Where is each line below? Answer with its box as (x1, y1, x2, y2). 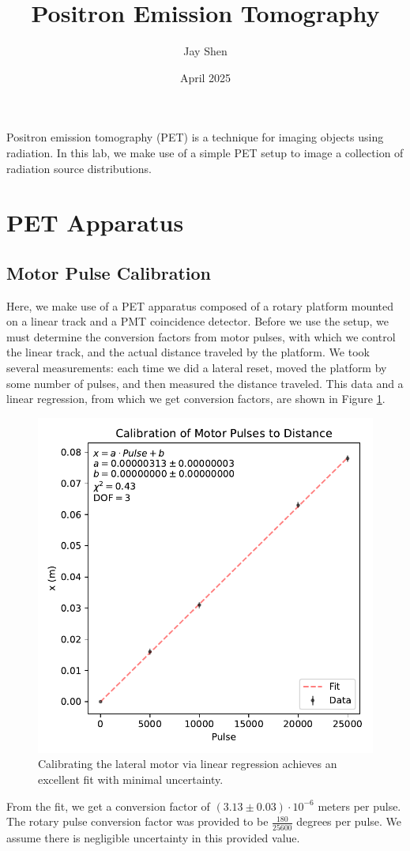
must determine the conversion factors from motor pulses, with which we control (6, 328, 396, 345)
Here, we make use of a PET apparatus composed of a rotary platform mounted (6, 297, 394, 314)
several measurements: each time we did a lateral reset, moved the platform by (6, 360, 387, 376)
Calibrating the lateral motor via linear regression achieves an (38, 755, 337, 772)
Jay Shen (183, 43, 228, 59)
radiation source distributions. (6, 160, 152, 176)
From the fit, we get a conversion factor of (6, 797, 210, 814)
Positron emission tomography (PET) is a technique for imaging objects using (6, 129, 384, 145)
